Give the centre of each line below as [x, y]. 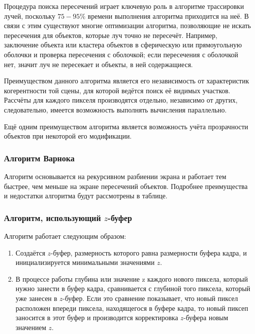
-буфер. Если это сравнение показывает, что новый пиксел [150, 298]
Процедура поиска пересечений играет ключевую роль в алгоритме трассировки [124, 6]
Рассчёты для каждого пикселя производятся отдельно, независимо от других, [121, 100]
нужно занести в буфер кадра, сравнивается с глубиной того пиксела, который [133, 288]
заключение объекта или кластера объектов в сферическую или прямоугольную [123, 45]
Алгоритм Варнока [39, 158]
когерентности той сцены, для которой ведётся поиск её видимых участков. [117, 90]
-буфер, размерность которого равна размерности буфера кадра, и [149, 252]
